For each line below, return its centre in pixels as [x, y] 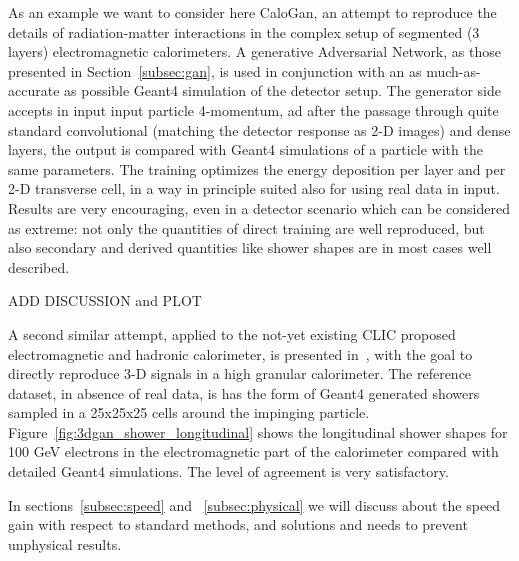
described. [39, 266]
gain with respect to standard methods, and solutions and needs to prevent [238, 524]
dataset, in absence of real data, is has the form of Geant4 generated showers [244, 392]
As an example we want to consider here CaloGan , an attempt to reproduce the [252, 12]
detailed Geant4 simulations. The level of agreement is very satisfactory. [228, 471]
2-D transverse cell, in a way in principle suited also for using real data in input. [254, 188]
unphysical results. [65, 543]
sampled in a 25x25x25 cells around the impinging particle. [189, 412]
